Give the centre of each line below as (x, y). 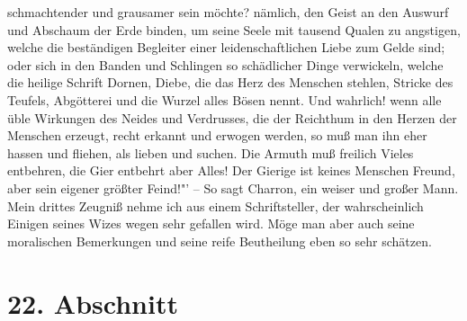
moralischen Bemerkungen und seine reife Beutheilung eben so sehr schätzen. (220, 241)
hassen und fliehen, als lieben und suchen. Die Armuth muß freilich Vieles (211, 152)
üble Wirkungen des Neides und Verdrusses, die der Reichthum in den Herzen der (232, 117)
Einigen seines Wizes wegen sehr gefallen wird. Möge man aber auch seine (211, 223)
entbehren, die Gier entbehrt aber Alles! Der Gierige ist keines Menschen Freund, (231, 170)
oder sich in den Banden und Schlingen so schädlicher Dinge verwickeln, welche (225, 64)
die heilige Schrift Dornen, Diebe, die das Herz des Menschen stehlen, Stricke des (230, 82)
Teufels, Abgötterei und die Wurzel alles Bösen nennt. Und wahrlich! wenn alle (225, 99)
